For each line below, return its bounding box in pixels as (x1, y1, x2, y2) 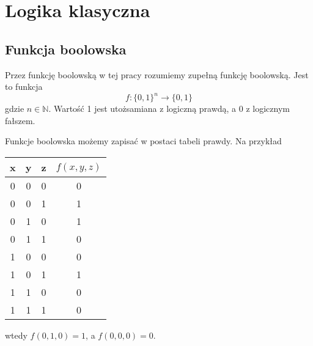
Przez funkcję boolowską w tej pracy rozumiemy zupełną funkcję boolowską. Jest (5, 68, 309, 81)
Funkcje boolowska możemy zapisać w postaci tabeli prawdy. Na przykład (5, 134, 282, 147)
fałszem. (5, 114, 35, 127)
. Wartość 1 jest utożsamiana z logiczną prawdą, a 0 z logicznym (48, 102, 290, 115)
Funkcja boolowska (5, 39, 127, 58)
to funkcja (5, 80, 43, 93)
